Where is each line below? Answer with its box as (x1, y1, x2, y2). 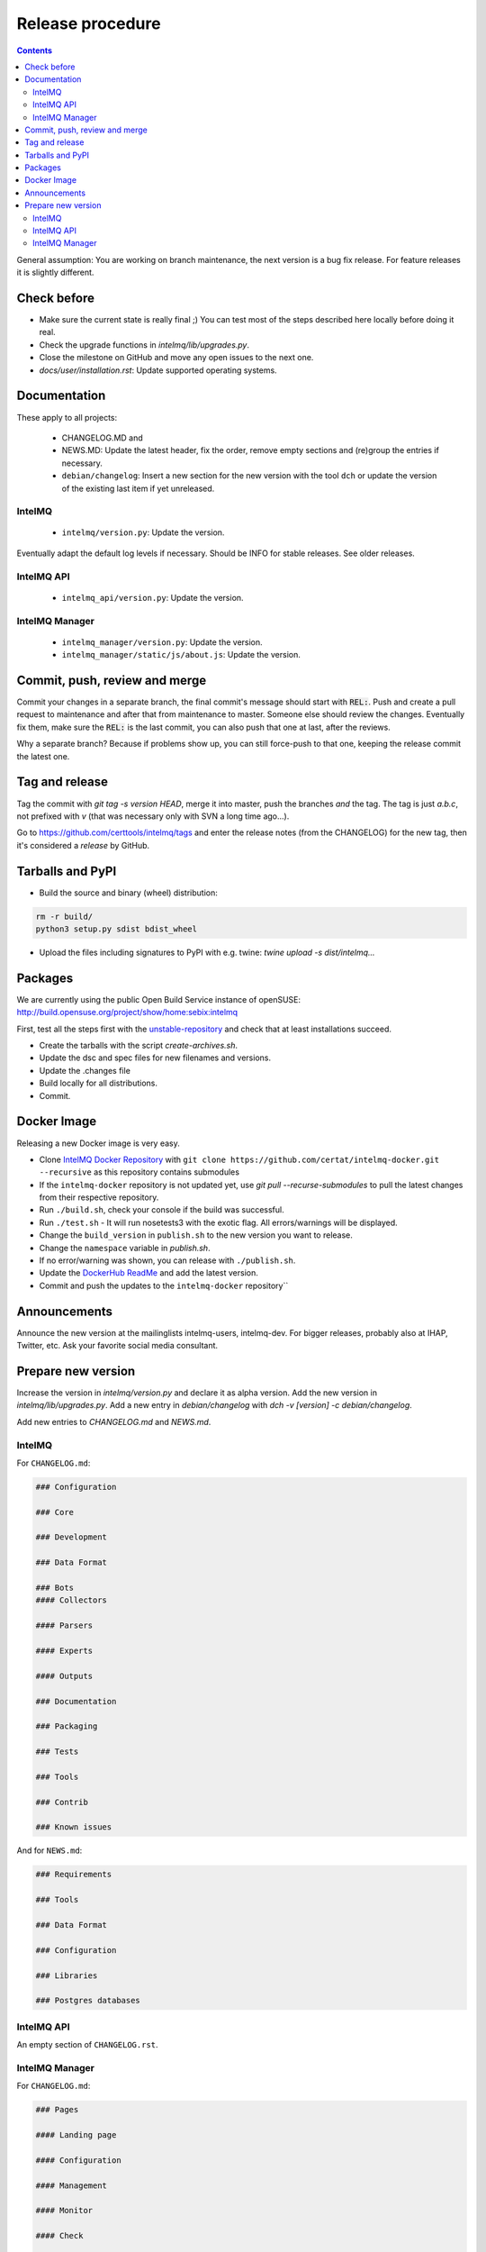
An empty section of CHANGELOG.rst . (16, 2039, 158, 2050)
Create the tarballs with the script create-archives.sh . (39, 1040, 238, 1051)
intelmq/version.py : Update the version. (61, 527, 225, 538)
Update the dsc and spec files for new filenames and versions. (39, 1052, 272, 1063)
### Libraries (35, 1970, 98, 1981)
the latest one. (16, 750, 70, 761)
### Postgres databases (35, 1995, 141, 2006)
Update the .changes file (39, 1065, 130, 1076)
